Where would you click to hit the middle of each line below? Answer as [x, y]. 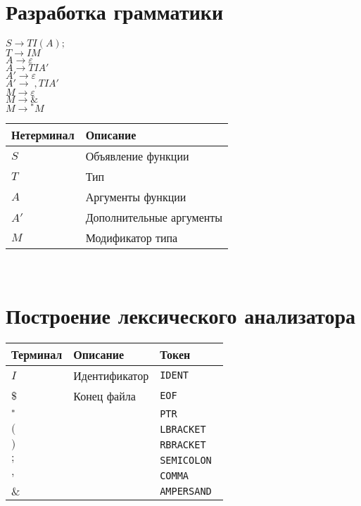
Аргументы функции [136, 197]
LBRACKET [183, 429]
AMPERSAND [186, 491]
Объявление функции [137, 156]
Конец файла [104, 396]
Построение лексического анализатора [181, 315]
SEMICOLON [186, 460]
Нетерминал [43, 135]
